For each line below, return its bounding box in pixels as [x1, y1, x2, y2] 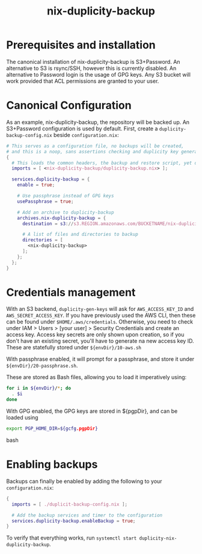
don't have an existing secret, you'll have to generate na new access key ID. [6, 337, 194, 345]
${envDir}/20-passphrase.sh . [6, 362, 78, 369]
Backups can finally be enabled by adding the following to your [6, 477, 162, 485]
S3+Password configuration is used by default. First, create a [6, 125, 158, 132]
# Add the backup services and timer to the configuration [11, 512, 163, 518]
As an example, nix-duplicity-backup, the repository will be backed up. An [6, 118, 190, 126]
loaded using [6, 414, 38, 421]
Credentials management [6, 285, 136, 299]
